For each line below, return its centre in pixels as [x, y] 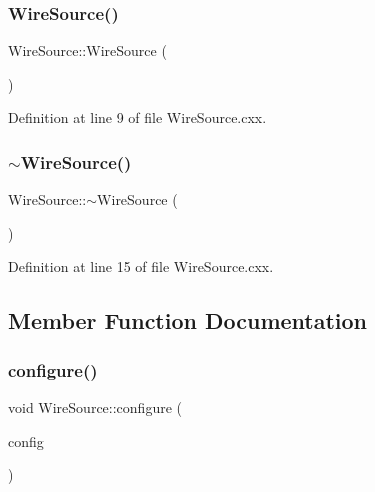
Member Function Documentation [188, 320]
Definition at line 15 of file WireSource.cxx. [141, 266]
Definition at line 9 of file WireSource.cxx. [137, 117]
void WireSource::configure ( [95, 407]
